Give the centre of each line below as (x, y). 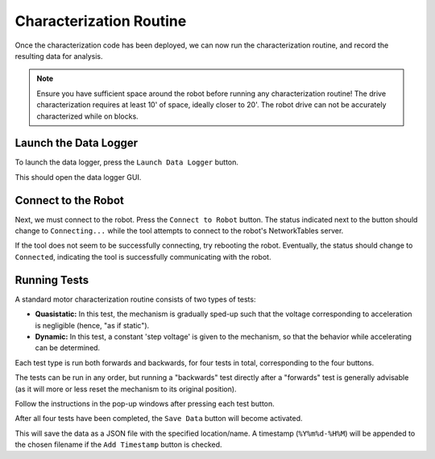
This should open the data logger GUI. (78, 177)
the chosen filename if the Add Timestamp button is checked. (118, 444)
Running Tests (52, 280)
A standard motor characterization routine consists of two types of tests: (135, 299)
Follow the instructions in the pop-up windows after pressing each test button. (145, 403)
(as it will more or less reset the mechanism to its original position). (126, 389)
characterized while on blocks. (87, 116)
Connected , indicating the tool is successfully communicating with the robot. (143, 257)
